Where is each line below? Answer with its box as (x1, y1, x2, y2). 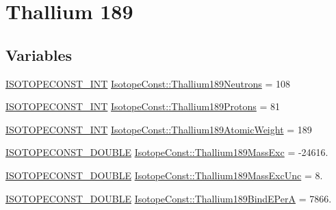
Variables (5, 44, 73, 65)
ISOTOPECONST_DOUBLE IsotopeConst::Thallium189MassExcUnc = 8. (5, 168, 323, 182)
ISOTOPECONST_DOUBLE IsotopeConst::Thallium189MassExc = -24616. (5, 145, 328, 159)
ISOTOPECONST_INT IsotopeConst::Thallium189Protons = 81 (5, 99, 281, 114)
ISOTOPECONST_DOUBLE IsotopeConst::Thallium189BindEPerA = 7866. (5, 191, 332, 205)
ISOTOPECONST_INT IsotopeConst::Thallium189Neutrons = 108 (5, 76, 291, 90)
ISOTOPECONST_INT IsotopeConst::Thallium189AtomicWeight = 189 (5, 122, 312, 136)
